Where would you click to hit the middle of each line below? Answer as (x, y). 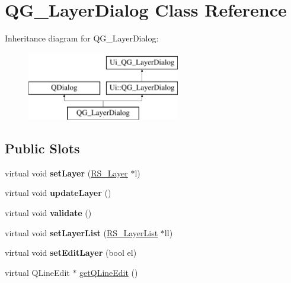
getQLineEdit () (109, 272)
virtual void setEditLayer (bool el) (71, 253)
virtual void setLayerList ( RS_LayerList (81, 232)
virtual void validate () (48, 213)
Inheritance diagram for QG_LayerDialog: (82, 38)
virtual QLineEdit (37, 272)
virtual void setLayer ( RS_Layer (66, 173)
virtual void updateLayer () (58, 193)
